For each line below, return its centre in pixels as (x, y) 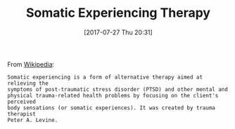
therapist (22, 114)
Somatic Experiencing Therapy (118, 13)
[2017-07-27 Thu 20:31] (118, 32)
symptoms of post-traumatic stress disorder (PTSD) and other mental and (118, 89)
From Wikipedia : (31, 64)
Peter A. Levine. (33, 120)
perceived (22, 102)
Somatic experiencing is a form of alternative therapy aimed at (105, 77)
